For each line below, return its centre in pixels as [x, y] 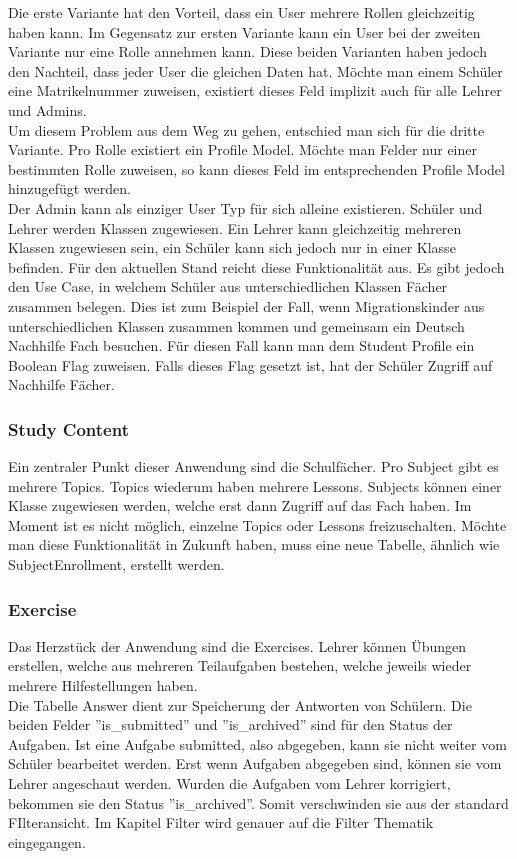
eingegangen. [47, 841]
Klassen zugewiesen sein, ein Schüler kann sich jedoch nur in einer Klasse [232, 247]
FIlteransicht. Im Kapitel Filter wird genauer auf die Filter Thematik [221, 822]
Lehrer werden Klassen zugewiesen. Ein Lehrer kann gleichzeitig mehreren [235, 227]
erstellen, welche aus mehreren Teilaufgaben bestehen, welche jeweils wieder [240, 665]
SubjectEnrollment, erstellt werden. [116, 564]
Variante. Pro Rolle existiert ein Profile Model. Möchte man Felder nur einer [242, 149]
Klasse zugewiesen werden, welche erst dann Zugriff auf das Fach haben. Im [240, 505]
